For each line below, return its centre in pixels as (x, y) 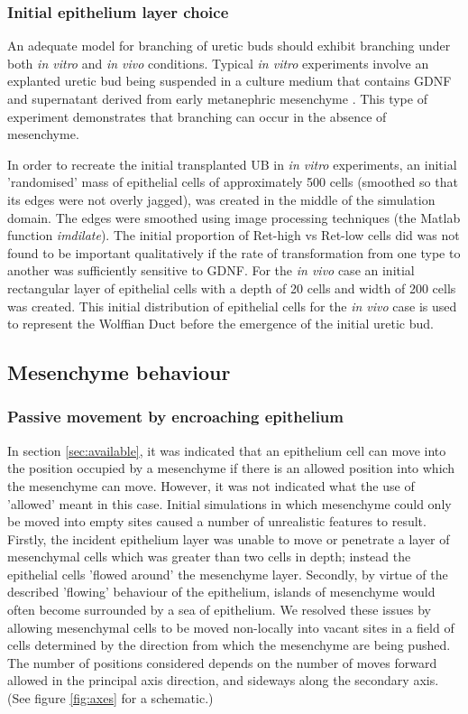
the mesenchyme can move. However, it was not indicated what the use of (211, 485)
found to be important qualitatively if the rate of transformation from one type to (234, 252)
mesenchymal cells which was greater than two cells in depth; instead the (209, 556)
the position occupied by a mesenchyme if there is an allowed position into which (231, 468)
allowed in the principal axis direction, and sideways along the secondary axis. (223, 680)
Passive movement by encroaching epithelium (175, 417)
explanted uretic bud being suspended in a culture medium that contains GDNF (229, 81)
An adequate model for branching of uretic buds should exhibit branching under (229, 46)
